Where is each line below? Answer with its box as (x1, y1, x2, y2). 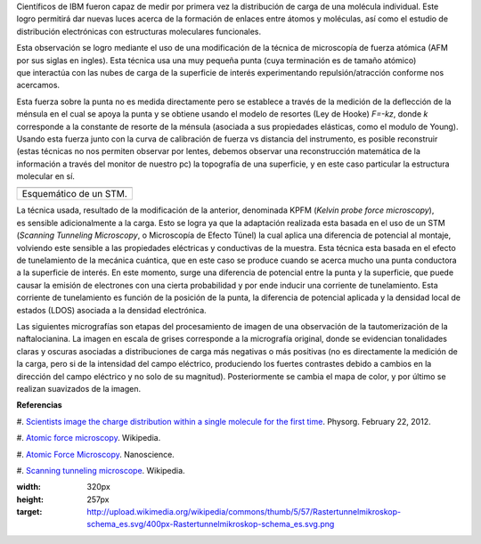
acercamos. (16, 80, 61, 91)
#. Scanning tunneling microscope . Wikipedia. (16, 465, 186, 475)
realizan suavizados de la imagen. (16, 383, 142, 394)
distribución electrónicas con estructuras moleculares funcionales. (16, 26, 262, 37)
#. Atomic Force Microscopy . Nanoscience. (16, 449, 175, 459)
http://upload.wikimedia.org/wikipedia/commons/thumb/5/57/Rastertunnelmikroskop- (86, 507, 402, 517)
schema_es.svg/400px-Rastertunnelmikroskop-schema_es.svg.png (86, 519, 335, 530)
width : (16, 482, 42, 492)
